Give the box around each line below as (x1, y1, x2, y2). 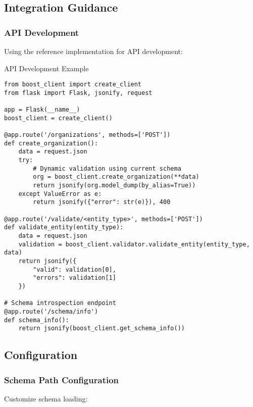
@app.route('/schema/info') (4, 308, 98, 315)
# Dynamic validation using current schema (33, 165, 181, 172)
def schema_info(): (4, 316, 69, 324)
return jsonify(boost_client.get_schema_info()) (18, 325, 185, 332)
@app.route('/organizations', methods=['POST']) (4, 131, 171, 139)
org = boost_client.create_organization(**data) (33, 173, 199, 181)
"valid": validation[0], (33, 266, 116, 273)
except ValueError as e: (18, 190, 102, 197)
